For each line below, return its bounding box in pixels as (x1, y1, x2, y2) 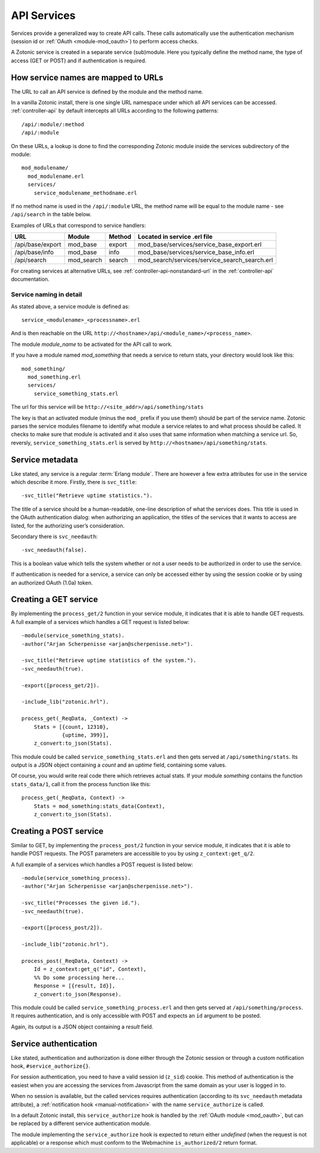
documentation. (11, 276, 50, 283)
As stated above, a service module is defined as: (11, 303, 130, 310)
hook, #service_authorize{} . (11, 1062, 91, 1069)
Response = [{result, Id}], (33, 982, 116, 989)
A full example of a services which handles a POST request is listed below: (11, 861, 193, 868)
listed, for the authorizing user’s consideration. (11, 522, 124, 529)
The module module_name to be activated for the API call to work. (11, 341, 173, 348)
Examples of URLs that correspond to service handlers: (11, 222, 146, 229)
